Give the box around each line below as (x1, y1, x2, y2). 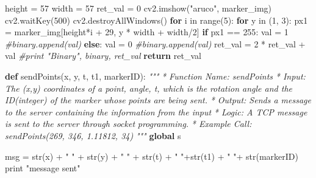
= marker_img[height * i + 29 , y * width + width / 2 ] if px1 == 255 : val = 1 (5, 26, 289, 38)
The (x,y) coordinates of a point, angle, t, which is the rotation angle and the (5, 81, 292, 94)
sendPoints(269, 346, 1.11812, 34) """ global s (5, 129, 181, 142)
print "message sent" (5, 162, 81, 174)
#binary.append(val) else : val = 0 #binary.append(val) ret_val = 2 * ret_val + (5, 37, 306, 50)
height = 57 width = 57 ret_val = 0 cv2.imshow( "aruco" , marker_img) (5, 2, 272, 14)
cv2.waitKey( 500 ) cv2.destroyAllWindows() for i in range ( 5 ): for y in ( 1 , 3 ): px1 (5, 13, 308, 26)
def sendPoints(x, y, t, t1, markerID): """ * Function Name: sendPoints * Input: (5, 69, 306, 82)
